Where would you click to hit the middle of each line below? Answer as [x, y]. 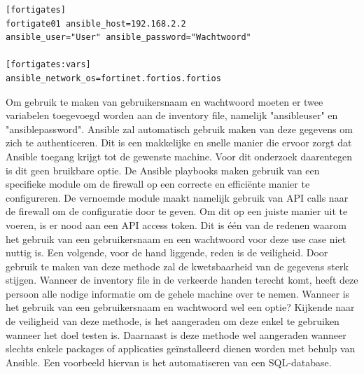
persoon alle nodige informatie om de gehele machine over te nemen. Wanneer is [178, 293]
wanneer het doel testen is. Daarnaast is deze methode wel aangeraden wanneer [176, 334]
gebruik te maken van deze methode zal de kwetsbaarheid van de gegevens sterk [177, 266]
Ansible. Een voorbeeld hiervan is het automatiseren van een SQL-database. [169, 362]
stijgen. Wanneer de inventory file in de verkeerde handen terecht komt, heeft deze [182, 280]
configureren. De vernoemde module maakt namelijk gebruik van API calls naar [177, 197]
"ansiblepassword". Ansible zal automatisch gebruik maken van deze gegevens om [179, 129]
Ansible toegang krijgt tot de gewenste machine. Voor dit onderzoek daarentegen [179, 156]
